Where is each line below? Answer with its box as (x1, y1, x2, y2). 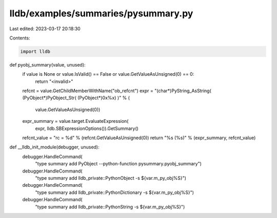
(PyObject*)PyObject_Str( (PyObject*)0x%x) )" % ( (22, 95, 130, 101)
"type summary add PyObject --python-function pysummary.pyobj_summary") (35, 161, 202, 167)
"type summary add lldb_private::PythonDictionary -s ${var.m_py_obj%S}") (35, 189, 194, 195)
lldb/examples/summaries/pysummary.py (9, 8, 193, 19)
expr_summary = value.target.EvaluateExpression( (22, 118, 129, 124)
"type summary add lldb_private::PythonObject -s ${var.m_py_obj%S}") (35, 175, 187, 181)
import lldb (20, 49, 51, 54)
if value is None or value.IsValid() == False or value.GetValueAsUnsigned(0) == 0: (22, 71, 194, 77)
